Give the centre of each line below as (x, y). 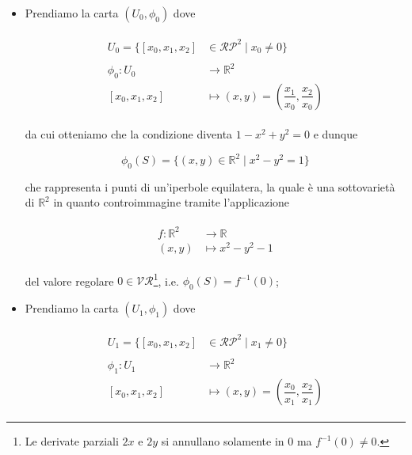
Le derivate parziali (72, 441)
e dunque (336, 133)
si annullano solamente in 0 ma (237, 441)
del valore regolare (69, 281)
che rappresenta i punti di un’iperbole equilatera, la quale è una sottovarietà (210, 186)
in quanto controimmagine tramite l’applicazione (172, 202)
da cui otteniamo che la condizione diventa (129, 133)
